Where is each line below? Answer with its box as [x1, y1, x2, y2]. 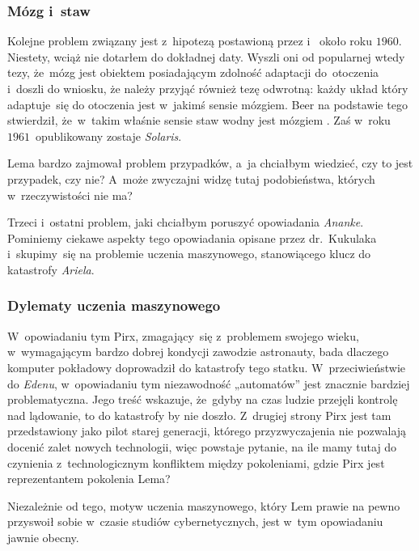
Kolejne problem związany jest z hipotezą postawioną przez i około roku [7, 32, 373, 49]
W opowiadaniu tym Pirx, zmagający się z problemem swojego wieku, [7, 327, 359, 344]
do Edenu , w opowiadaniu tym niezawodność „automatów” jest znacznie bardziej [7, 375, 410, 392]
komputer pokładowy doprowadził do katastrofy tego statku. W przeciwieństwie [7, 358, 406, 375]
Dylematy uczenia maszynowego [7, 295, 221, 316]
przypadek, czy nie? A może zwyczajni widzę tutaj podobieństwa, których [7, 170, 375, 187]
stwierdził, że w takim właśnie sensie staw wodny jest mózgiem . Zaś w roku [7, 112, 391, 129]
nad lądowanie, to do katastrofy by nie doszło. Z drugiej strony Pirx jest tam [7, 406, 391, 423]
